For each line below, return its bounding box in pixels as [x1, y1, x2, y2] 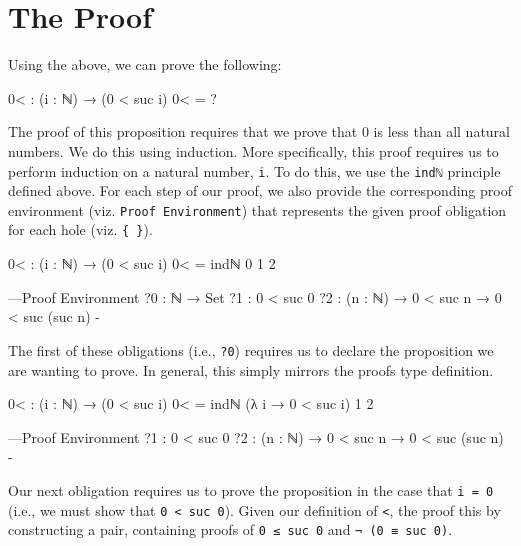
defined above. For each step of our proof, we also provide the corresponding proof [8, 180, 512, 201]
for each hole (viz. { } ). [8, 219, 153, 240]
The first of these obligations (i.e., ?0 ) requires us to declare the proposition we [8, 339, 494, 360]
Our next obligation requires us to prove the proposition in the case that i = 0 [8, 479, 494, 500]
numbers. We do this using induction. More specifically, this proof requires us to [8, 140, 499, 161]
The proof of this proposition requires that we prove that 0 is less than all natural [8, 121, 510, 142]
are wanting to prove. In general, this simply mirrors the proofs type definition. [8, 359, 494, 380]
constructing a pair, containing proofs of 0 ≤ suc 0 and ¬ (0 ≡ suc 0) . [8, 519, 453, 540]
